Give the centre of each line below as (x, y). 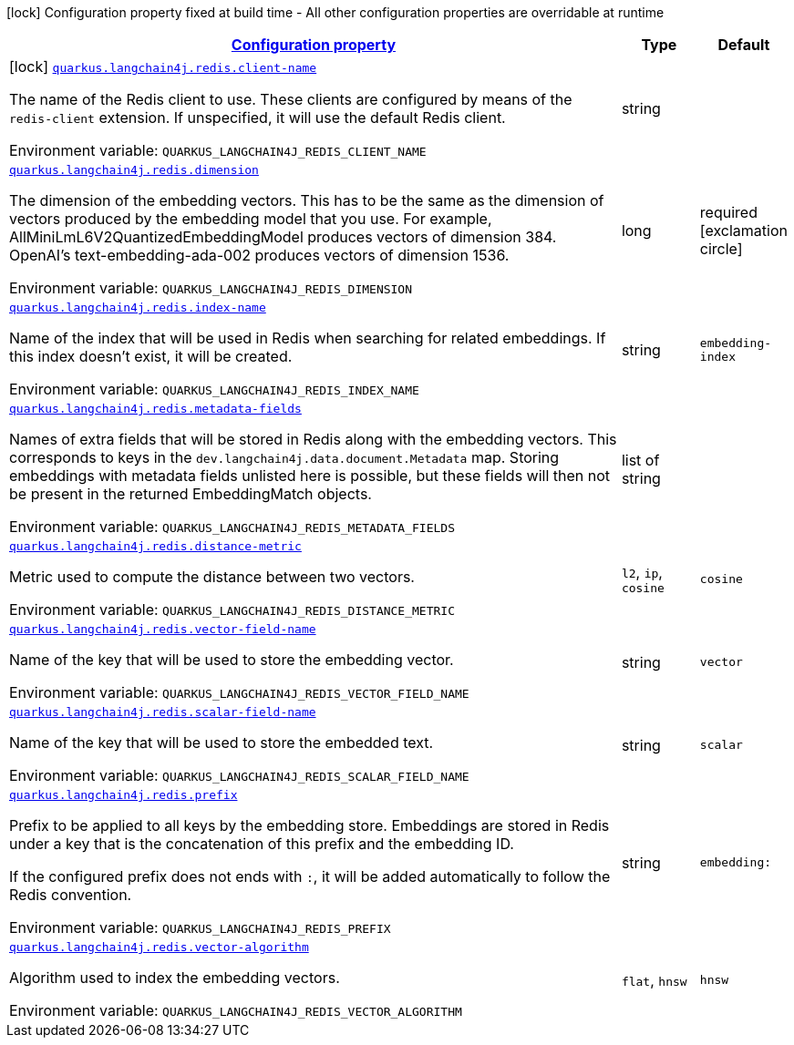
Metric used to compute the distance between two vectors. (212, 577)
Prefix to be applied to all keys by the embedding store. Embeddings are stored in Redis (309, 825)
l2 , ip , (642, 572)
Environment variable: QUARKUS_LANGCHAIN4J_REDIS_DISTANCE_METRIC (232, 610)
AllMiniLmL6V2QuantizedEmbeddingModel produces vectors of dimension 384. (283, 237)
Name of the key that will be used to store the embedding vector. (232, 660)
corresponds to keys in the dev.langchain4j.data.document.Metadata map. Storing (284, 457)
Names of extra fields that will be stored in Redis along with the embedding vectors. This (313, 439)
